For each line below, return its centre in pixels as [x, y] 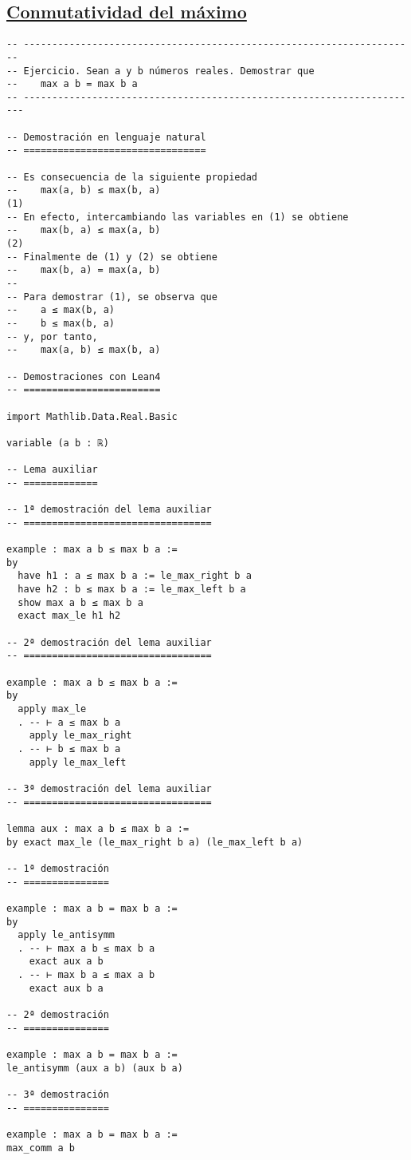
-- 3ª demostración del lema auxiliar [109, 788]
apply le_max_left [78, 762]
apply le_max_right [80, 736]
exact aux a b [66, 962]
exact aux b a [66, 988]
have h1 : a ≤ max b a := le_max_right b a [135, 576]
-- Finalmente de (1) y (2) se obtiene [112, 257]
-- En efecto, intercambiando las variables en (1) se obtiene [178, 217]
